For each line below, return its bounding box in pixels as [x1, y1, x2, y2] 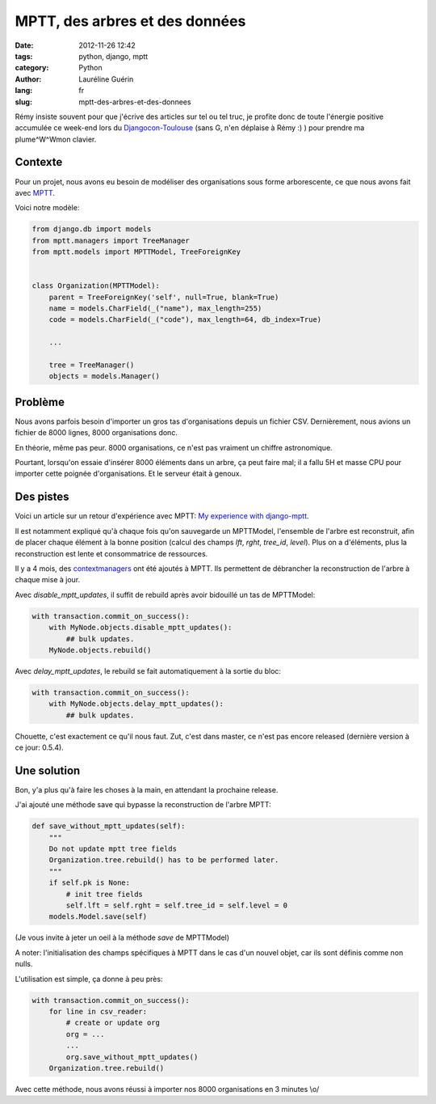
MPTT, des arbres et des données [15, 12, 246, 30]
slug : [15, 97, 32, 107]
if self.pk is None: [48, 878, 131, 887]
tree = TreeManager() [48, 361, 135, 370]
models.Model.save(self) [48, 912, 148, 921]
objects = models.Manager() [48, 372, 161, 381]
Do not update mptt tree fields [48, 844, 178, 853]
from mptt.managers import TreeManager [31, 235, 190, 245]
